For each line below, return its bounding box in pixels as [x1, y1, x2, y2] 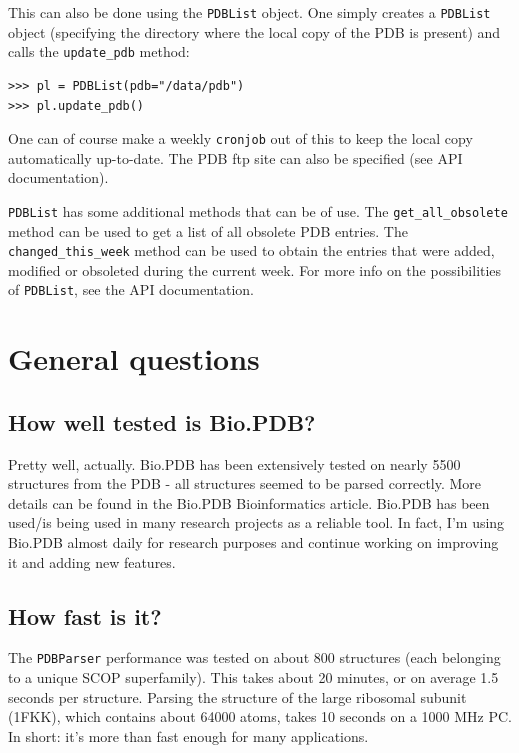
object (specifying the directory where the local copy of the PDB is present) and [8, 21, 501, 42]
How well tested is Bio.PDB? [8, 406, 316, 437]
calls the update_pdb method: [8, 41, 190, 62]
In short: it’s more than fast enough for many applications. [8, 725, 369, 746]
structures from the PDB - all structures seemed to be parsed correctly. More [8, 473, 482, 494]
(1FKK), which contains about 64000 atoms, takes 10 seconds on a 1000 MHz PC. [8, 706, 512, 727]
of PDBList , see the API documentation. [8, 279, 255, 300]
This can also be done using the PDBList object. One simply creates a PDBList [8, 2, 491, 22]
